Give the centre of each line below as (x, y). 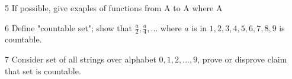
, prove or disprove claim (242, 59)
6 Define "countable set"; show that (68, 27)
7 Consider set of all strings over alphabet (81, 59)
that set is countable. (43, 70)
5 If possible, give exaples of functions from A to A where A (114, 8)
